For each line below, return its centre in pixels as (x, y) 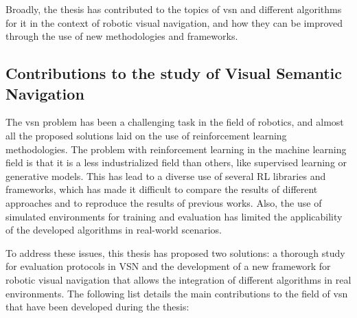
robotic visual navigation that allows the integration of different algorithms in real (178, 279)
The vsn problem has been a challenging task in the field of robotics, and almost (175, 122)
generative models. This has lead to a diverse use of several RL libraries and (166, 175)
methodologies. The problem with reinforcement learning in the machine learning (176, 149)
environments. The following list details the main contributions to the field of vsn (177, 293)
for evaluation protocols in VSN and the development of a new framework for (168, 266)
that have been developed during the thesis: (97, 307)
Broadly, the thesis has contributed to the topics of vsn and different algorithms (174, 9)
